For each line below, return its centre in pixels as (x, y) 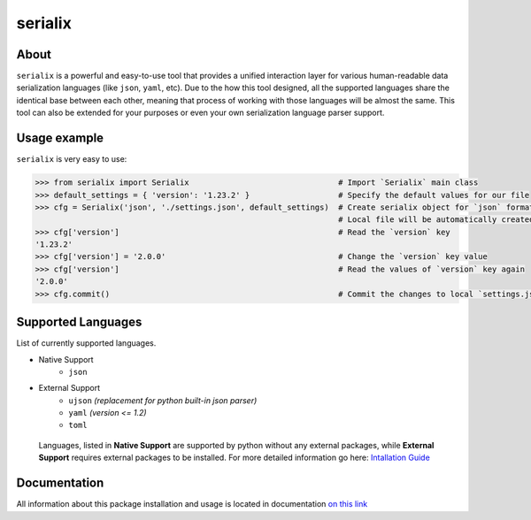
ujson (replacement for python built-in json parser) (163, 400)
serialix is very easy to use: (72, 159)
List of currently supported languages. (86, 343)
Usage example (60, 138)
